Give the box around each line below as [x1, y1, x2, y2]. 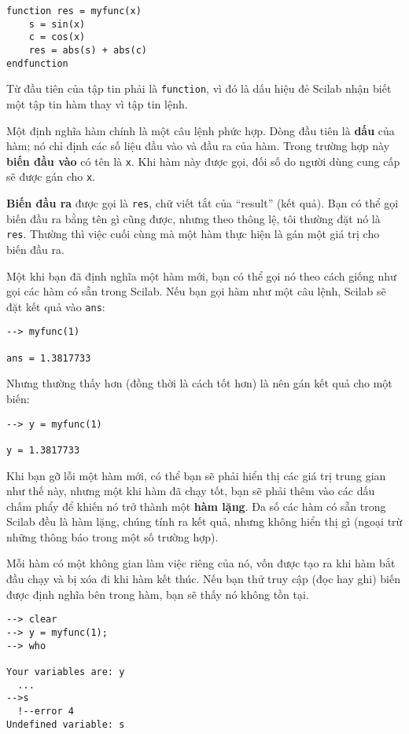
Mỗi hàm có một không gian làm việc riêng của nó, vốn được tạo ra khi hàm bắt [6, 555, 396, 571]
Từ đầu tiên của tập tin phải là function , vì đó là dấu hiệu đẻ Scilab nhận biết [6, 80, 392, 97]
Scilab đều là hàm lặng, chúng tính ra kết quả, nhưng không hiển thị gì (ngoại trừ [6, 513, 403, 530]
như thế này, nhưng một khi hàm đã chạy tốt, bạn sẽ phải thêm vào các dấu [6, 483, 375, 499]
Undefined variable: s [6, 718, 125, 730]
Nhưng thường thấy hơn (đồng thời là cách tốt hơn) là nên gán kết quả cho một [6, 375, 392, 391]
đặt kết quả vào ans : [6, 298, 105, 314]
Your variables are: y [6, 666, 125, 677]
